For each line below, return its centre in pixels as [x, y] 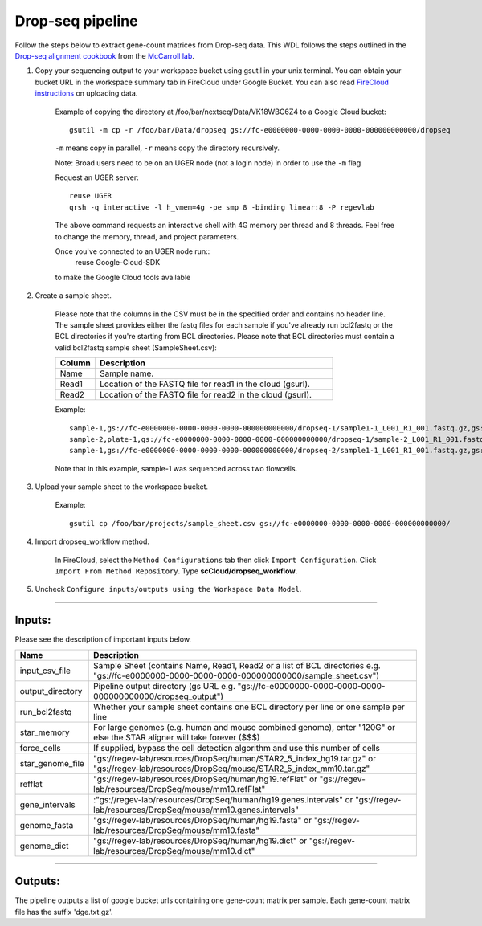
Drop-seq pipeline [76, 21]
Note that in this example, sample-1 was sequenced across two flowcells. [176, 468]
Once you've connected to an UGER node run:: [133, 251]
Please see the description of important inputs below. [103, 639]
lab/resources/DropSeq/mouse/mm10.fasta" [177, 830]
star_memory [45, 732]
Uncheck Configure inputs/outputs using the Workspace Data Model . [168, 589]
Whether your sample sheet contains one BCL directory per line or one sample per [249, 707]
